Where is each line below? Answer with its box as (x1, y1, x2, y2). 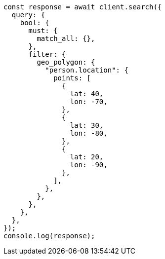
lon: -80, (70, 129, 108, 137)
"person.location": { (45, 66, 128, 74)
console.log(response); (3, 232, 95, 240)
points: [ (53, 74, 91, 82)
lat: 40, (70, 90, 104, 98)
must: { (28, 27, 58, 35)
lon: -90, (70, 161, 108, 169)
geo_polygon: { (37, 58, 95, 66)
